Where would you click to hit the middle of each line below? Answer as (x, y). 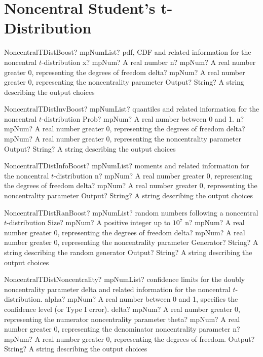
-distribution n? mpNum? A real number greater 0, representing (153, 175)
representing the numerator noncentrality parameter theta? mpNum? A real (122, 319)
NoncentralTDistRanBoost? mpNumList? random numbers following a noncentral (131, 212)
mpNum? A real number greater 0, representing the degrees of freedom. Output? (129, 338)
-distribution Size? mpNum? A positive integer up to (89, 222)
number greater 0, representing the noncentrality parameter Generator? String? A (131, 242)
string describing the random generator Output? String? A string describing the (128, 252)
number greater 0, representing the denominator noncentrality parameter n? (122, 329)
